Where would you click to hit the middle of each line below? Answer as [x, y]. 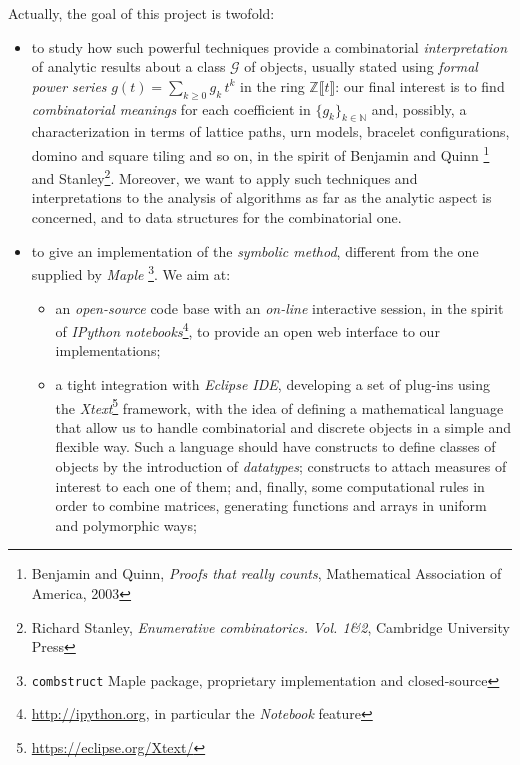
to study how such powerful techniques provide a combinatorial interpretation [269, 46]
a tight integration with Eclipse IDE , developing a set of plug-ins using [273, 383]
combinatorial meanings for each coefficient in [171, 108]
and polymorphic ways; [126, 524]
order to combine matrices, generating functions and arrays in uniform [271, 505]
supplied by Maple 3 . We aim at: [131, 272]
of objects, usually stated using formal [361, 66]
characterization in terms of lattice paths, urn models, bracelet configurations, [270, 131]
